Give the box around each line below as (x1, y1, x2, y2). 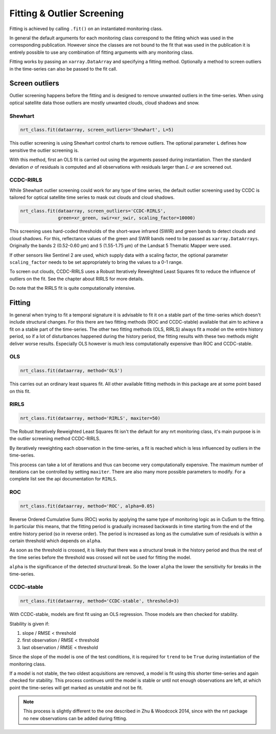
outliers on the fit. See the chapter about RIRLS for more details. (9, 276, 144, 282)
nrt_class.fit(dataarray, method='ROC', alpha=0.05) (20, 503, 155, 509)
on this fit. (9, 388, 31, 394)
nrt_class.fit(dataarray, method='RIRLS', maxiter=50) (20, 416, 160, 421)
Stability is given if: (9, 621, 50, 627)
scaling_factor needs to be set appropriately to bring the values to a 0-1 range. (9, 259, 183, 265)
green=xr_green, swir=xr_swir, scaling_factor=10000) (58, 215, 196, 221)
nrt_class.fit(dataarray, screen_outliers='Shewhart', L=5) (20, 127, 174, 133)
